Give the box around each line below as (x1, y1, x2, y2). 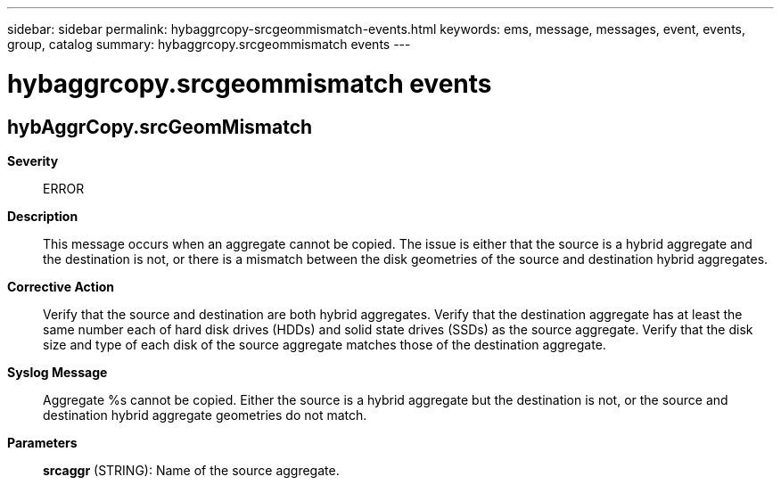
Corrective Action (7, 278, 114, 294)
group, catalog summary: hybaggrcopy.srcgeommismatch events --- (7, 37, 411, 52)
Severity (7, 152, 59, 169)
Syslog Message (7, 364, 108, 380)
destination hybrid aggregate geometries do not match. (43, 407, 367, 423)
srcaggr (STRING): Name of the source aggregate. (43, 462, 340, 478)
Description (7, 208, 78, 224)
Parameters (7, 434, 78, 450)
